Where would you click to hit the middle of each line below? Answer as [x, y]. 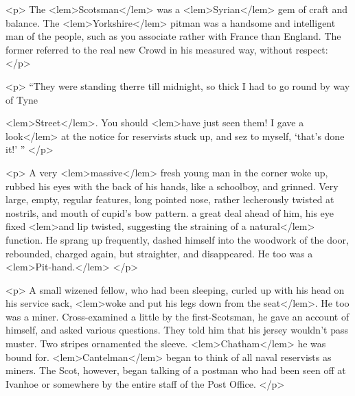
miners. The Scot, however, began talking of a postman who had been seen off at [176, 370]
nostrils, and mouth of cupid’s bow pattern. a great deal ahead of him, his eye [170, 212]
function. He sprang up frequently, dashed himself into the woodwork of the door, [177, 239]
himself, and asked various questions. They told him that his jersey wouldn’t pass [177, 330]
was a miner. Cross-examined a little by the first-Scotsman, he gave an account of [177, 316]
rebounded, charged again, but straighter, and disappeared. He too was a [159, 253]
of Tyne [22, 99]
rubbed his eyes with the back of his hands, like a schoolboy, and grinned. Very [172, 186]
